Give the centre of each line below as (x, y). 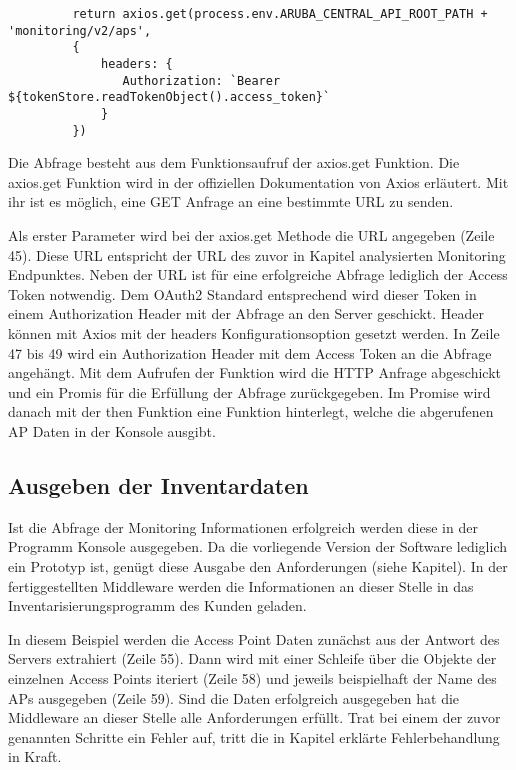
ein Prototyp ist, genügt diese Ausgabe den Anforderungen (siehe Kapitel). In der (258, 565)
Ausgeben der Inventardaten (158, 484)
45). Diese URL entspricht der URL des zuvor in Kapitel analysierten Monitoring (257, 254)
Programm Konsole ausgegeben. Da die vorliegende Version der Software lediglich (258, 546)
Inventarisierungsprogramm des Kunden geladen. (157, 605)
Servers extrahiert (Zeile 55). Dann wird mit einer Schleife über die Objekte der (252, 658)
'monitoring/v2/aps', (80, 30)
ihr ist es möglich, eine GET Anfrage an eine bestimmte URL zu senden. (231, 201)
